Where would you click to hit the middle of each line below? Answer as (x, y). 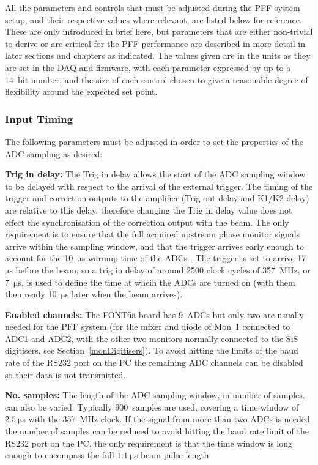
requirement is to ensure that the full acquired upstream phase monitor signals (153, 234)
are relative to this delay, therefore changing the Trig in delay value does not (149, 210)
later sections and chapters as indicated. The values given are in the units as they (158, 55)
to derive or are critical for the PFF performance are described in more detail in (155, 43)
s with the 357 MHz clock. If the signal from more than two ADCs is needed (166, 419)
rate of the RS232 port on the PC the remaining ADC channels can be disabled (154, 363)
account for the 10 (39, 258)
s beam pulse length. (173, 455)
